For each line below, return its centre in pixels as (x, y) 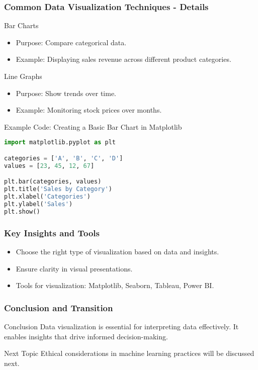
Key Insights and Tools (52, 233)
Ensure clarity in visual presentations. (74, 268)
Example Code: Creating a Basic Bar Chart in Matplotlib (93, 126)
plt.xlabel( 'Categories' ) (47, 197)
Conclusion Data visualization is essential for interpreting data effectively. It (121, 326)
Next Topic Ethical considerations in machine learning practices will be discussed (129, 353)
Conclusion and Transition (59, 307)
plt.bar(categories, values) (53, 182)
